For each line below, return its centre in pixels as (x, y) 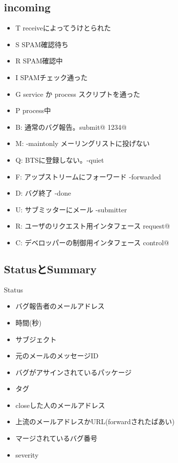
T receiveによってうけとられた (63, 28)
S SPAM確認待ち (42, 44)
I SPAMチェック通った (52, 77)
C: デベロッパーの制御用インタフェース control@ (92, 242)
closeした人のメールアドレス (60, 405)
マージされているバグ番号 (56, 438)
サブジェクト (36, 339)
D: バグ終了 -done (43, 193)
